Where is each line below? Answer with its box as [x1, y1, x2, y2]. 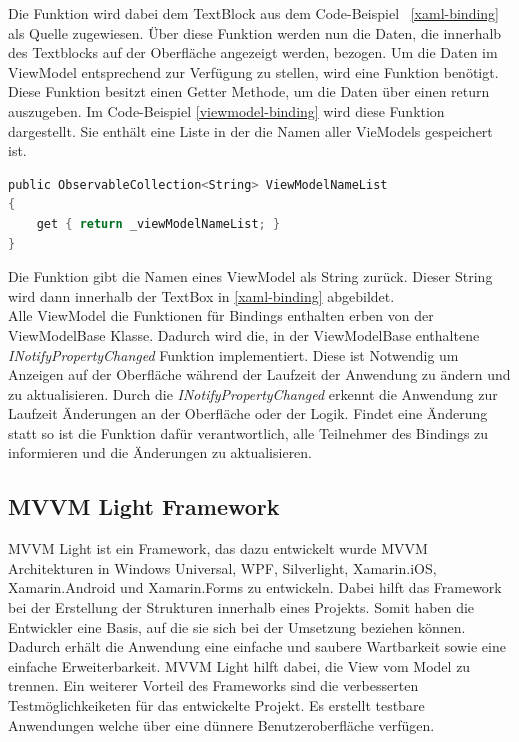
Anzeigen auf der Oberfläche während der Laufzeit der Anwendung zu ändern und [8, 364, 511, 385]
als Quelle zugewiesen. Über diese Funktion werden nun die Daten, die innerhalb [8, 22, 502, 43]
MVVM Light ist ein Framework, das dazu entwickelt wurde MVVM [8, 538, 428, 559]
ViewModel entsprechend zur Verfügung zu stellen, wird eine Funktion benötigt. [8, 61, 499, 82]
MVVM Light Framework [8, 491, 280, 522]
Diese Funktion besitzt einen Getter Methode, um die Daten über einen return [8, 81, 490, 102]
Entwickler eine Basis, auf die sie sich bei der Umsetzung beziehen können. [8, 616, 466, 637]
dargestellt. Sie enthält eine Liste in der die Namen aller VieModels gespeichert [8, 120, 493, 141]
